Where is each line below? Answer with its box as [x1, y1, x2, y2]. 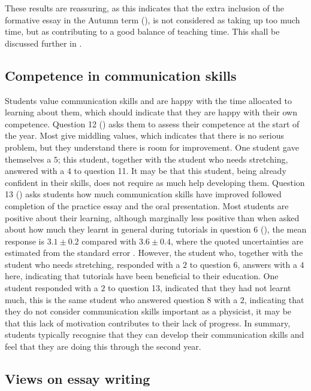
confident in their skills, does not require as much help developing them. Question [5, 176, 305, 188]
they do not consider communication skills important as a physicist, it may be [5, 305, 292, 317]
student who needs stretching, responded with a [5, 258, 180, 270]
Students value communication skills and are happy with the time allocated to [5, 94, 292, 106]
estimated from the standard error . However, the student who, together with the [5, 246, 303, 259]
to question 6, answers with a [189, 258, 297, 270]
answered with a [5, 164, 65, 177]
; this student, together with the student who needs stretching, [58, 152, 288, 165]
